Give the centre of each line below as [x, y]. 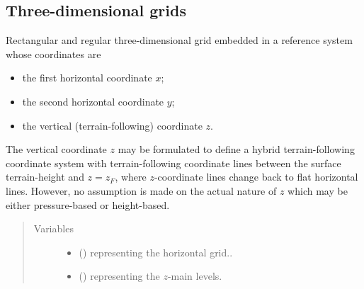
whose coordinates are [53, 53]
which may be [318, 190]
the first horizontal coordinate [87, 78]
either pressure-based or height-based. [88, 204]
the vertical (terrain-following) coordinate [112, 125]
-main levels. [195, 276]
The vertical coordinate [56, 149]
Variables [53, 228]
